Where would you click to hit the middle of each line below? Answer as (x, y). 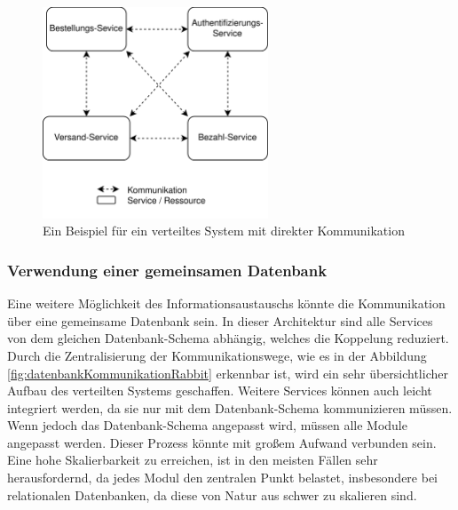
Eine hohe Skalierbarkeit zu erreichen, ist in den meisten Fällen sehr (193, 460)
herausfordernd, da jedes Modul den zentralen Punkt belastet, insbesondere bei (222, 478)
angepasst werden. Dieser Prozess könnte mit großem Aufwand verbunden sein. (222, 442)
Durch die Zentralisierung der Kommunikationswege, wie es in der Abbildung (217, 355)
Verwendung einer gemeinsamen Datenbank (167, 270)
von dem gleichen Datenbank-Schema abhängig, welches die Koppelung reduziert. (228, 338)
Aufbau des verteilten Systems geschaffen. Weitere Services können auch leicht (220, 390)
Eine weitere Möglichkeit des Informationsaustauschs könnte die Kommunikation (226, 303)
